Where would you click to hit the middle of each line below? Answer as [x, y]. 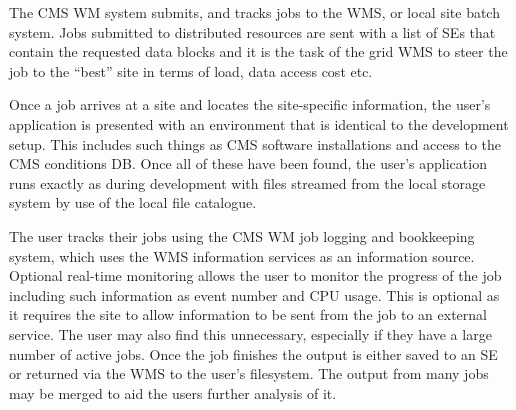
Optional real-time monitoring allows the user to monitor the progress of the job [255, 275]
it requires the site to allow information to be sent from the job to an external [248, 314]
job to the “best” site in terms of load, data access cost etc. [191, 70]
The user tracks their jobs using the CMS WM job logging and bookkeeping [242, 235]
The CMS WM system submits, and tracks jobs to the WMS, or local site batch [254, 12]
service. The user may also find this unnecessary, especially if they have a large [250, 333]
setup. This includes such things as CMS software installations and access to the [255, 143]
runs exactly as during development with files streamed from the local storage [247, 182]
